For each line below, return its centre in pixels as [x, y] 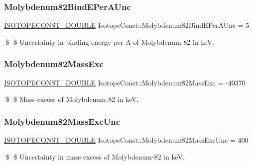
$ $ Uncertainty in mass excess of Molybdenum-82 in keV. [95, 156]
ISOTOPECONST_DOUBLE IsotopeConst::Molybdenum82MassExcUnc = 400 [126, 140]
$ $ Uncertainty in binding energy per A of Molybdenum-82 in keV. [110, 41]
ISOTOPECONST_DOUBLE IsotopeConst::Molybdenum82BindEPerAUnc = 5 [127, 25]
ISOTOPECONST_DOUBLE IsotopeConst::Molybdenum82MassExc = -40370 [125, 82]
